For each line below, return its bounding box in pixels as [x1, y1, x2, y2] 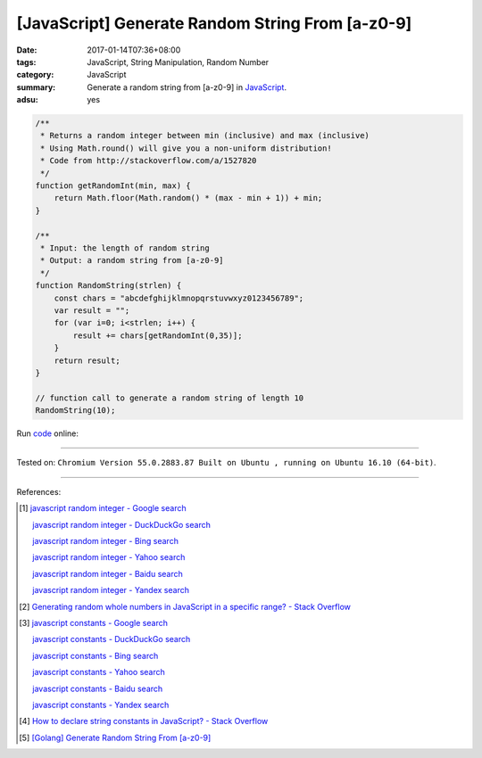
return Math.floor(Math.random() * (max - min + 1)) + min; [54, 193, 323, 203]
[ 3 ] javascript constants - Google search [19, 617, 169, 628]
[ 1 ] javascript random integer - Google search [19, 503, 187, 514]
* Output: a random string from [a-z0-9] [40, 255, 224, 266]
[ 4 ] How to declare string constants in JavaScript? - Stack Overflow [19, 716, 269, 727]
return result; [54, 355, 120, 366]
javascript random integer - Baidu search [32, 568, 183, 579]
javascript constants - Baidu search [32, 683, 163, 694]
